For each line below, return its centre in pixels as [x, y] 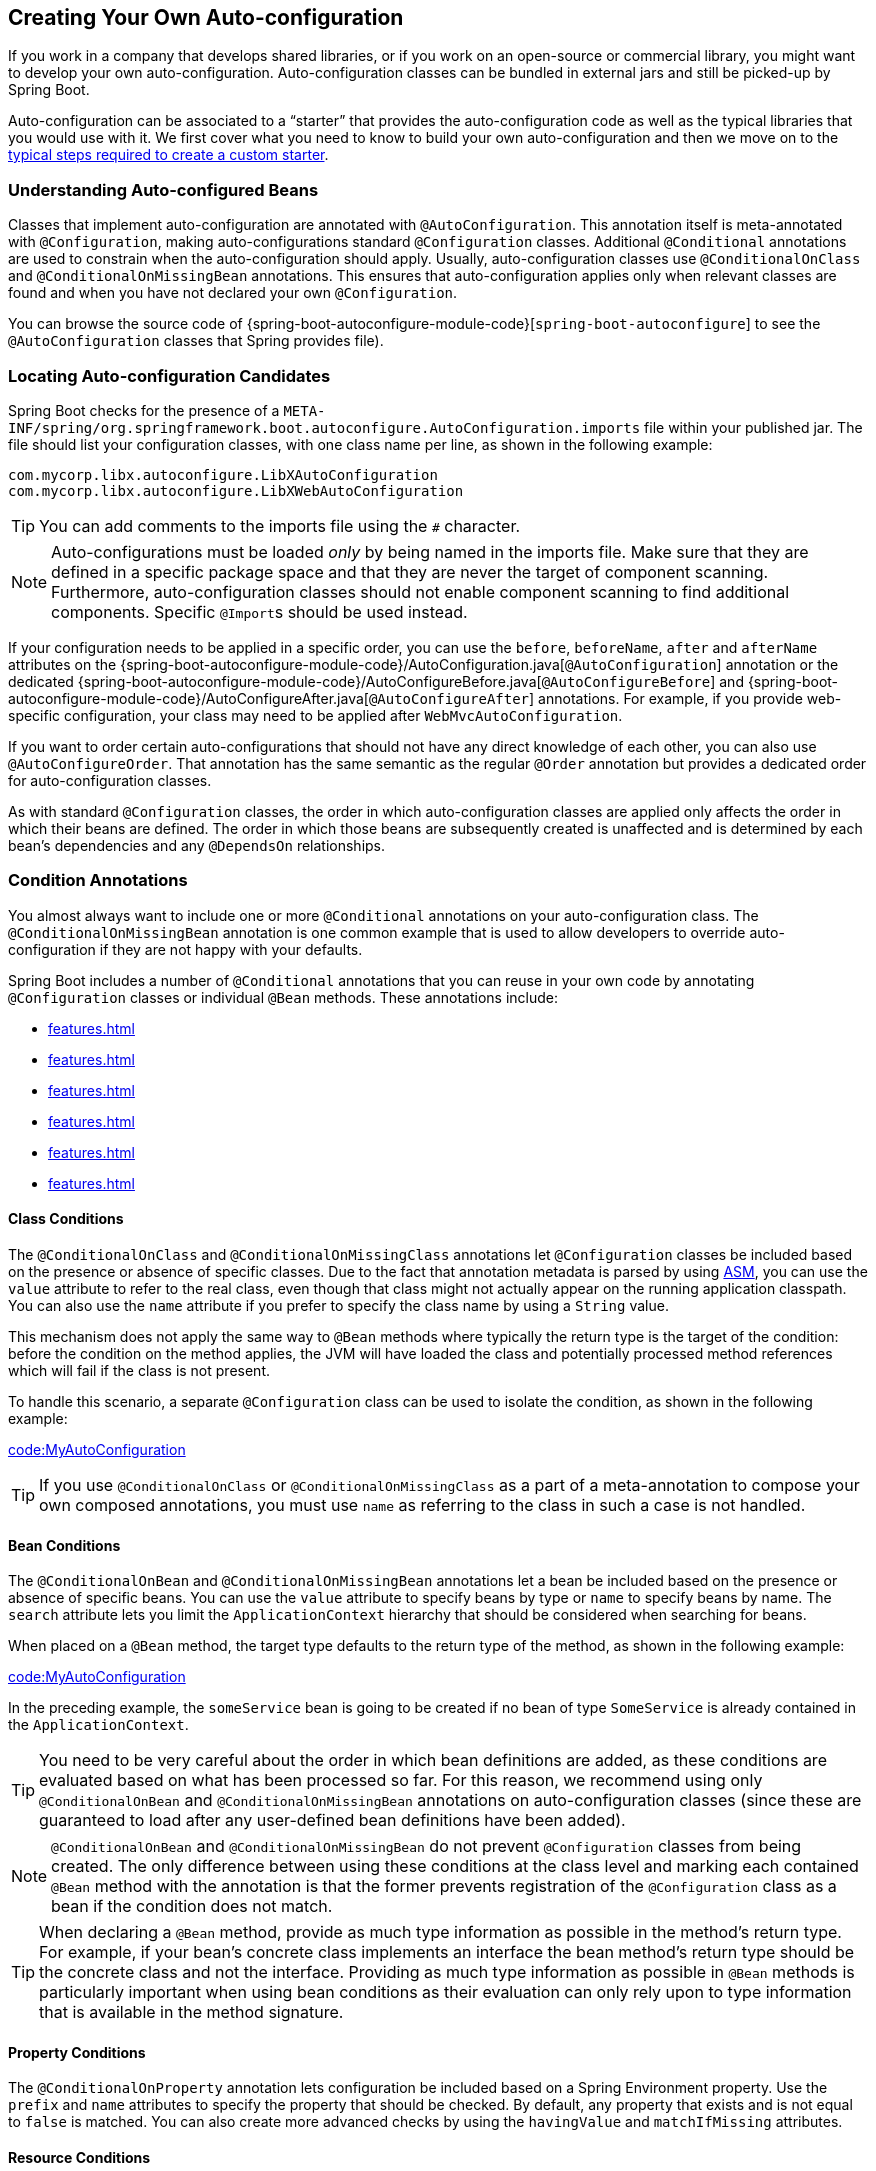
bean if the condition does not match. [192, 1906]
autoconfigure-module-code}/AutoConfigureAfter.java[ [188, 698]
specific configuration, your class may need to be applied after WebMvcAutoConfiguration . [315, 715]
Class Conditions [66, 1219]
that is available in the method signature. [191, 2012]
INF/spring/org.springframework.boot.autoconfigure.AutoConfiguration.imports [324, 427]
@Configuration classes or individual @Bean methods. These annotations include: [283, 997]
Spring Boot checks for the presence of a [144, 410]
